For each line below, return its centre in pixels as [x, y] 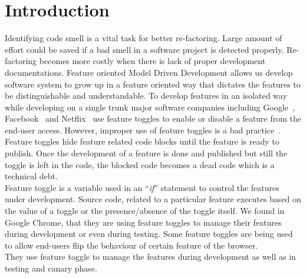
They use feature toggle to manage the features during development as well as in [150, 257]
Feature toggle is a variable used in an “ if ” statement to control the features [142, 187]
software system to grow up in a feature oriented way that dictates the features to [153, 84]
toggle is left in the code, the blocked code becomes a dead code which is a [140, 164]
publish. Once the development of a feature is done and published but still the [146, 153]
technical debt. [31, 176]
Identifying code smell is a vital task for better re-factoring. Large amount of [144, 38]
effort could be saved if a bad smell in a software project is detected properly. [144, 49]
